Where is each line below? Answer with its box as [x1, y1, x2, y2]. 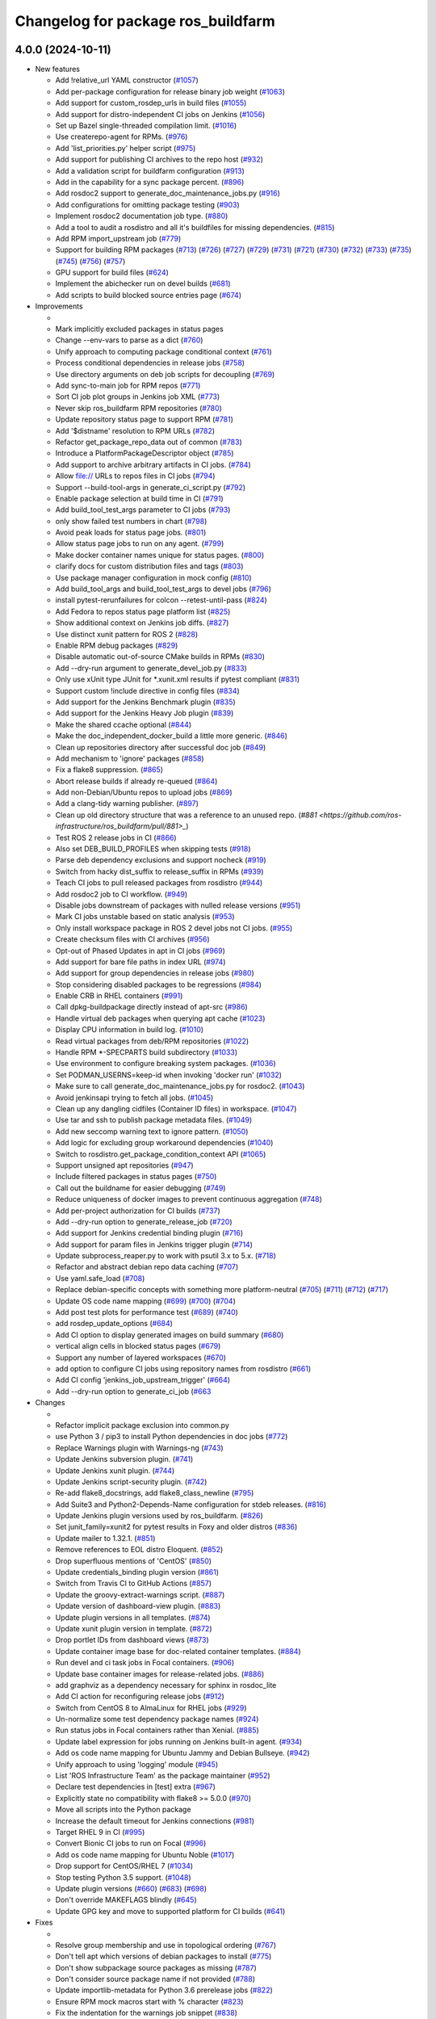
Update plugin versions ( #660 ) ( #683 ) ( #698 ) [55, 1883, 208, 1893]
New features [35, 65, 81, 74]
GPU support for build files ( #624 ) [55, 267, 170, 278]
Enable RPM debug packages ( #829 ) [55, 640, 178, 650]
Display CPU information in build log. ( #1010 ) [55, 1025, 204, 1035]
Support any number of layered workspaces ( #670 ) [55, 1353, 226, 1362]
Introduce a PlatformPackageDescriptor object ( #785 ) [55, 448, 234, 458]
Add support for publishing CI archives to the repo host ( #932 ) [55, 154, 264, 165]
